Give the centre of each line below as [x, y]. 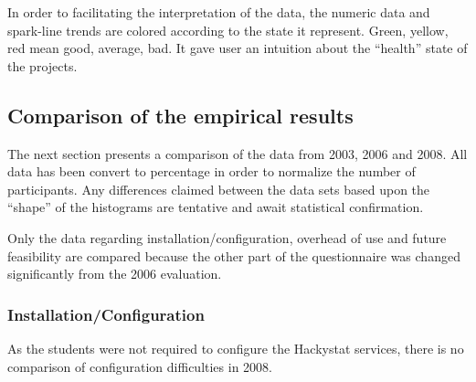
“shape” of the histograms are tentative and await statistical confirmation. [216, 207]
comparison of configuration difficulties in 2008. [140, 366]
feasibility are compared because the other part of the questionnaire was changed [234, 255]
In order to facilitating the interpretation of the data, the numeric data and [219, 12]
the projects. [42, 65]
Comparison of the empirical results [180, 115]
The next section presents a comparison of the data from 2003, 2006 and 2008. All [238, 153]
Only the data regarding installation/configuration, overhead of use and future [227, 237]
